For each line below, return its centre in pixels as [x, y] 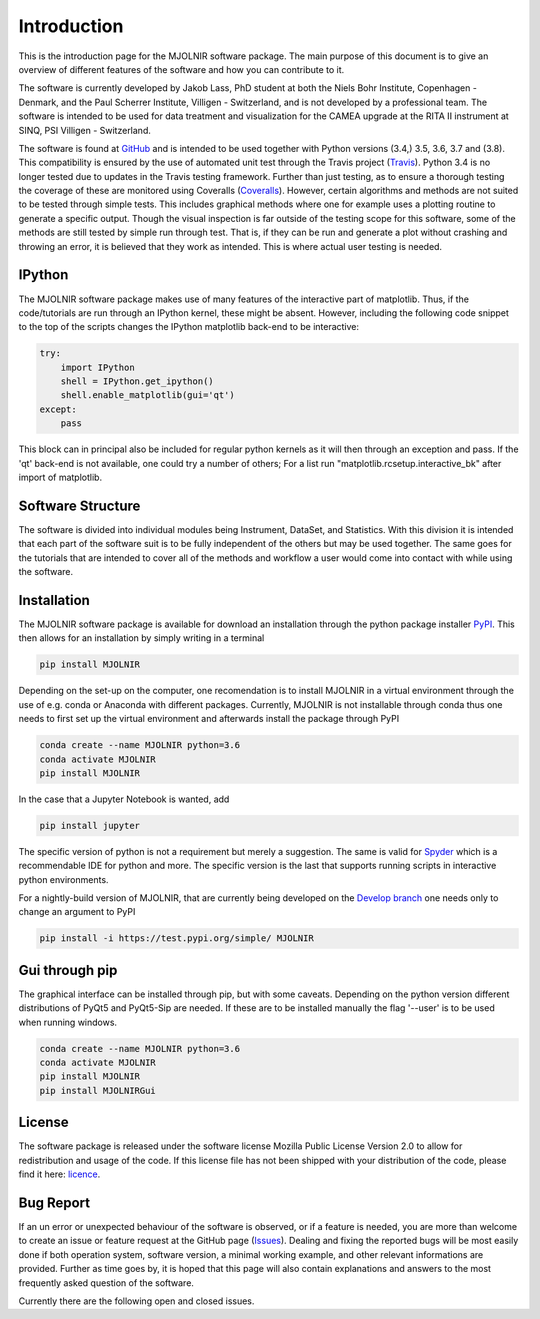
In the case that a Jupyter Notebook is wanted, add [124, 799]
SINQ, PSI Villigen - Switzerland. [85, 130]
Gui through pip [68, 970]
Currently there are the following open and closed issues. [136, 1301]
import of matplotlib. [60, 477]
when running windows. [68, 1022]
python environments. [63, 879]
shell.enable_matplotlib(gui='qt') [147, 395]
